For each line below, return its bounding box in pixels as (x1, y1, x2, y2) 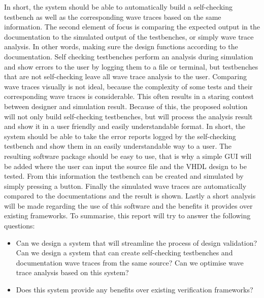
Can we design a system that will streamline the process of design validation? (16, 237, 257, 248)
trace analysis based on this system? (16, 267, 129, 278)
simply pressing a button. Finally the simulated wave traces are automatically (4, 180, 247, 191)
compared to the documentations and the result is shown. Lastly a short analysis (4, 190, 256, 201)
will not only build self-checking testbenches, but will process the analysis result (4, 111, 253, 121)
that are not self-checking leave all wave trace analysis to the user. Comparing (4, 71, 247, 82)
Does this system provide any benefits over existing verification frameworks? (16, 284, 253, 295)
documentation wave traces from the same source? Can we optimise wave (16, 257, 244, 268)
